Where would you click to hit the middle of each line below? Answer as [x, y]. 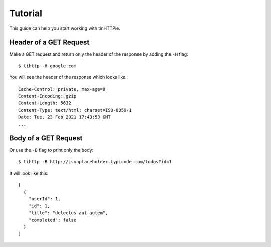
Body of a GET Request [46, 138]
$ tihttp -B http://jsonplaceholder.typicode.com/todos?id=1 [95, 162]
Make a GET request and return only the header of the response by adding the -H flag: [99, 54]
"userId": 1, [44, 199]
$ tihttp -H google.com [47, 66]
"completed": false [52, 220]
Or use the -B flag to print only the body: [51, 150]
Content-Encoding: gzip [47, 96]
